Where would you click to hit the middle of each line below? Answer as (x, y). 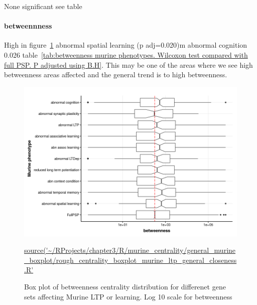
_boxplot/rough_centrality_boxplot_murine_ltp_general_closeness (131, 260)
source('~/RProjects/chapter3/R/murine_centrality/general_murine (130, 250)
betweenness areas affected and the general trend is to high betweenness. (116, 74)
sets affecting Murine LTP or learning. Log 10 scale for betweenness (128, 296)
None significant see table (43, 6)
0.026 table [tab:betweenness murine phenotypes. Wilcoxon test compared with (126, 54)
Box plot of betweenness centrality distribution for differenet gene (125, 287)
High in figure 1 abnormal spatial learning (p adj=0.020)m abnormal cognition (126, 45)
